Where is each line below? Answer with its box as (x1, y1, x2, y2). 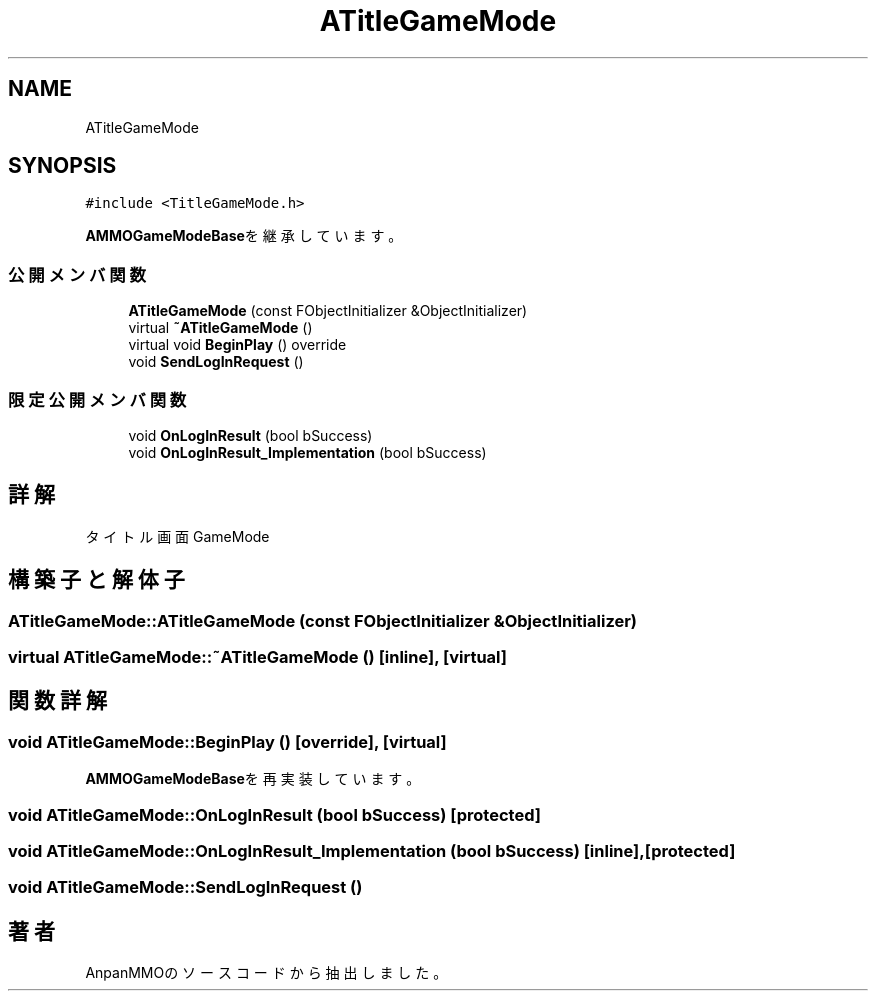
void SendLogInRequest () (128, 353, 304, 371)
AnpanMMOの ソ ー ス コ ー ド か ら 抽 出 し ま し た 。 (85, 964, 448, 982)
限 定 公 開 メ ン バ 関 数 (8, 389, 187, 410)
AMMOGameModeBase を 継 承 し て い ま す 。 (85, 227, 403, 245)
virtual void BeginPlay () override (128, 336, 347, 354)
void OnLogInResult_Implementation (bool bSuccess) (128, 443, 487, 461)
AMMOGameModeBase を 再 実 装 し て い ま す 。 (85, 770, 421, 788)
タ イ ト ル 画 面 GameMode (85, 527, 270, 545)
